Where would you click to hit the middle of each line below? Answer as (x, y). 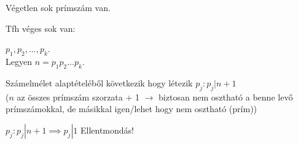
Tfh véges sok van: (41, 28)
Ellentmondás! (107, 130)
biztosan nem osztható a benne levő (226, 97)
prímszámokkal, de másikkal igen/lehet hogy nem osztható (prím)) (131, 109)
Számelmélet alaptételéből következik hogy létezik (99, 82)
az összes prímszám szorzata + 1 (78, 97)
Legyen (19, 61)
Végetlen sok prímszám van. (58, 7)
